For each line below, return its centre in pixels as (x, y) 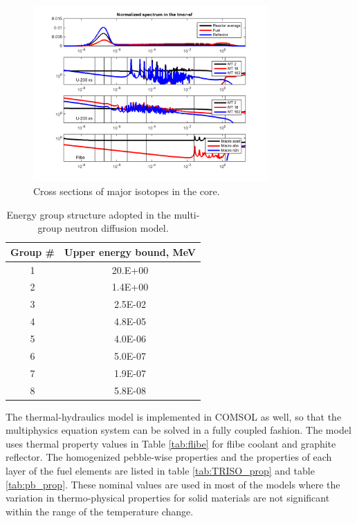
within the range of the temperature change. (100, 511)
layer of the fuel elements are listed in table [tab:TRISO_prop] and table (160, 470)
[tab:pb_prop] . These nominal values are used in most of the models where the (173, 484)
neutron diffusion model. (117, 228)
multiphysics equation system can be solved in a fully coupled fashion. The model (178, 430)
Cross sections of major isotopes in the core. (127, 191)
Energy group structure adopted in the (89, 214)
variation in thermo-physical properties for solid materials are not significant (168, 498)
